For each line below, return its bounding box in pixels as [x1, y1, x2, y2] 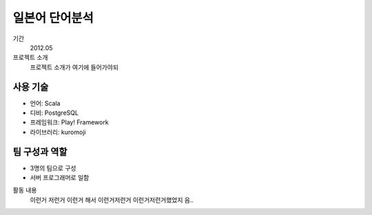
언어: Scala [30, 99, 61, 107]
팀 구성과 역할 [12, 146, 68, 157]
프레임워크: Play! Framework [30, 118, 110, 126]
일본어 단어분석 [12, 10, 94, 25]
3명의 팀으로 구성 [30, 163, 76, 172]
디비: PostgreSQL [30, 109, 79, 117]
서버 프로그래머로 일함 [30, 174, 90, 182]
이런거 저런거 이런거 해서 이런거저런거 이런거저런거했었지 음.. [30, 196, 194, 204]
